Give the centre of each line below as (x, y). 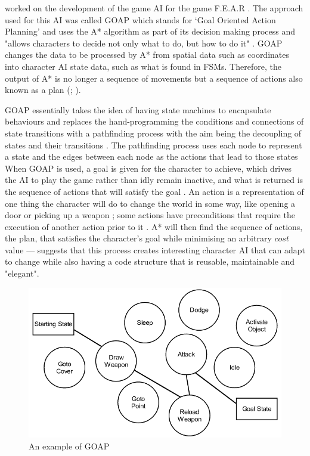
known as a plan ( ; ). (43, 90)
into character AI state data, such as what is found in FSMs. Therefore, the (143, 66)
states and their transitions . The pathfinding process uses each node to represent (154, 145)
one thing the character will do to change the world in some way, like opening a (150, 203)
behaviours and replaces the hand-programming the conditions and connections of (154, 121)
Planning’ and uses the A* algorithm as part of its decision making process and (150, 31)
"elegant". (22, 273)
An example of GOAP (69, 446)
